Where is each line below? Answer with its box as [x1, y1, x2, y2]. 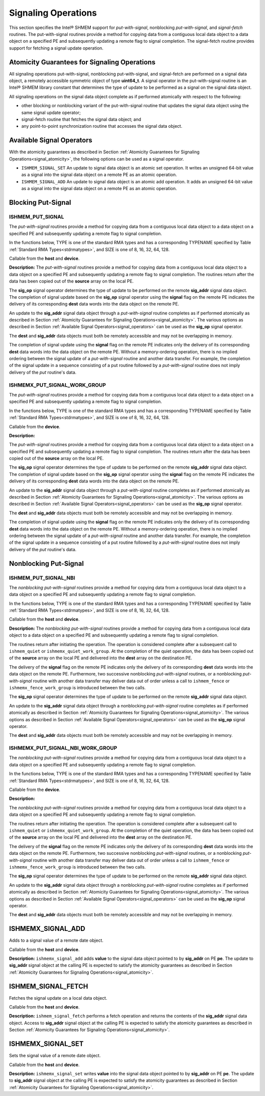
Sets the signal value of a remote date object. [9, 1053, 101, 1059]
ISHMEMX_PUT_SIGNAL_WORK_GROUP [9, 381, 106, 388]
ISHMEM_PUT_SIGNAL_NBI [9, 574, 76, 581]
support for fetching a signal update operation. [9, 45, 104, 51]
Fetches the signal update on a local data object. [9, 995, 107, 1001]
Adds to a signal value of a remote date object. [9, 937, 104, 943]
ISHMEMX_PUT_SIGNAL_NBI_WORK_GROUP [9, 745, 117, 752]
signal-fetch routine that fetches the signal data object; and [21, 116, 141, 122]
